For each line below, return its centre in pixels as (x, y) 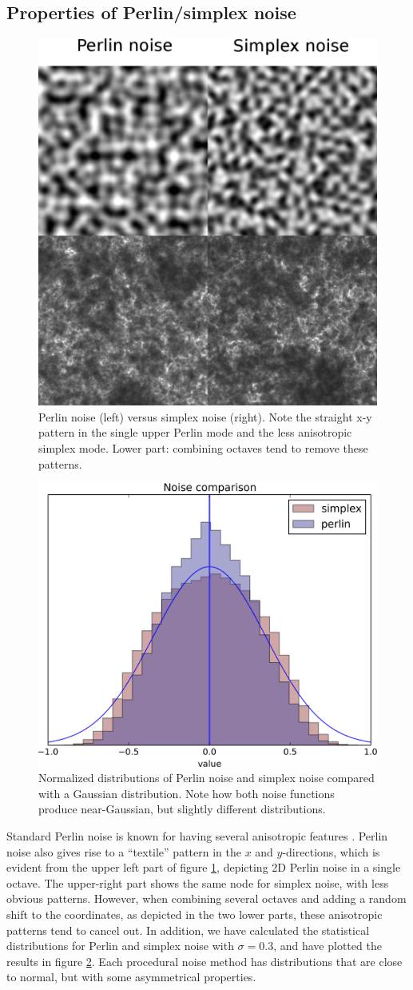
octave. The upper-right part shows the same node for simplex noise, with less (198, 882)
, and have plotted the (328, 946)
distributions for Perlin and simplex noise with (120, 946)
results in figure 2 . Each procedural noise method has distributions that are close (205, 961)
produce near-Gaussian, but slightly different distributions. (182, 809)
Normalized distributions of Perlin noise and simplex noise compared (206, 778)
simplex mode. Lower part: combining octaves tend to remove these (203, 447)
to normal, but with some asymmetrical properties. (131, 977)
